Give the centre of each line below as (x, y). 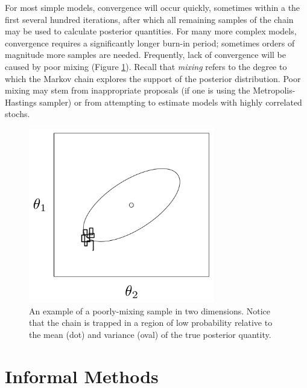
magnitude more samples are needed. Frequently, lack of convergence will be (145, 55)
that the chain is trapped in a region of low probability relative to (151, 323)
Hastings (21, 102)
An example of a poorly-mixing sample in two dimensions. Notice (150, 310)
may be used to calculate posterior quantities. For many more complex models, (151, 31)
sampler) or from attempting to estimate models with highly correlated (171, 102)
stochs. (17, 114)
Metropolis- (274, 90)
